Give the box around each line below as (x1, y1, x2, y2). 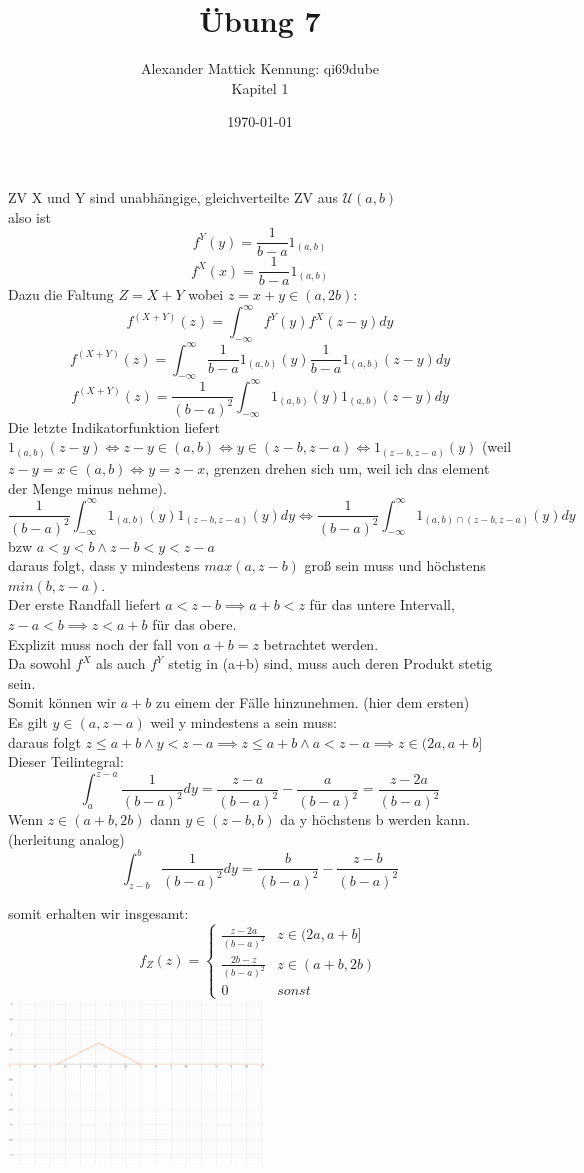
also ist (8, 206, 51, 227)
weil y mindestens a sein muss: (150, 711, 338, 732)
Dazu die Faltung (8, 284, 114, 305)
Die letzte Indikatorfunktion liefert (8, 416, 220, 437)
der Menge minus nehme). (8, 477, 167, 498)
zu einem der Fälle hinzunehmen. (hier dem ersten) (156, 692, 470, 713)
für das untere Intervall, (309, 594, 455, 615)
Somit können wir (8, 692, 117, 713)
